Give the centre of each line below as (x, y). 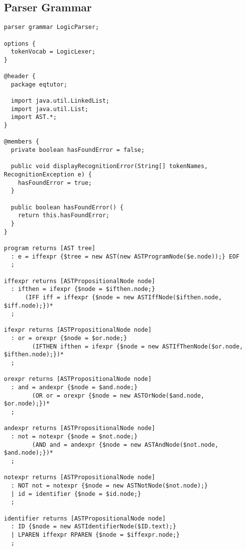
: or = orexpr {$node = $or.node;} (69, 338)
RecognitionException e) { (48, 175)
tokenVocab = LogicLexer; (53, 52)
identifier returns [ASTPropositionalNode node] (85, 518)
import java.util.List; (50, 109)
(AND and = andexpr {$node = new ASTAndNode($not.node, (125, 445)
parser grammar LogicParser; (52, 27)
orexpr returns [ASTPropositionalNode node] (78, 379)
